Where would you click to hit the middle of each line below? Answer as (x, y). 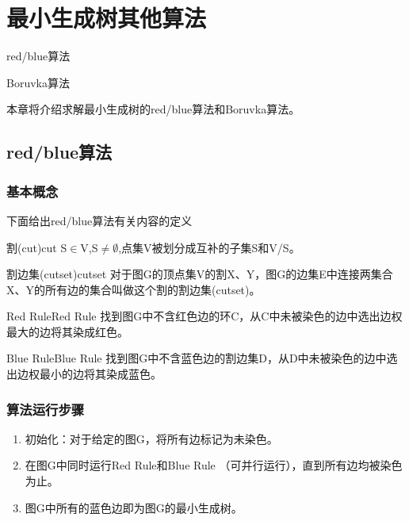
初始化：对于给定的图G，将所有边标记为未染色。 (151, 438)
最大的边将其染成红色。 (67, 331)
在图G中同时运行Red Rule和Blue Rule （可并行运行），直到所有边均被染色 (214, 465)
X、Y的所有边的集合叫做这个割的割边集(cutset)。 (134, 289)
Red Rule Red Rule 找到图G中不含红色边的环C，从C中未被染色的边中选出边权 (204, 316)
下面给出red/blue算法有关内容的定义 (99, 220)
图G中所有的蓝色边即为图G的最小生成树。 (134, 507)
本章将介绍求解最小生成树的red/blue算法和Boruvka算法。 (153, 109)
